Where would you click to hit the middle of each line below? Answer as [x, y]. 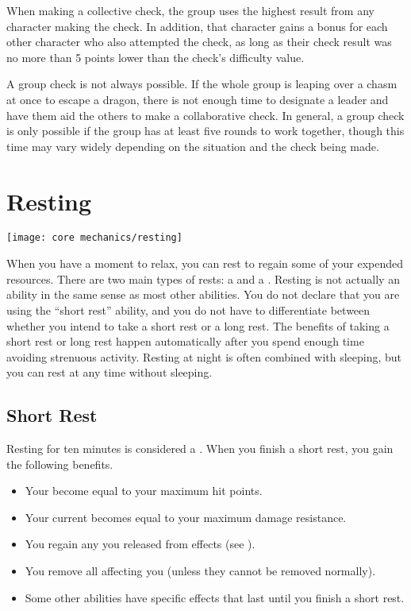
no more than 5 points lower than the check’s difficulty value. [156, 57]
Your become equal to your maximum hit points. [144, 491]
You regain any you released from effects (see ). [140, 544]
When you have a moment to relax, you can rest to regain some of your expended [205, 263]
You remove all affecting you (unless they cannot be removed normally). [200, 571]
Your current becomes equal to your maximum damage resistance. [186, 517]
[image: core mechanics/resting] [94, 238]
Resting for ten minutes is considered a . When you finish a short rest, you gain [200, 449]
